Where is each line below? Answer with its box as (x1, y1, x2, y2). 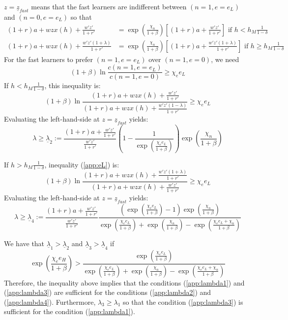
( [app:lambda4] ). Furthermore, (4, 296, 96, 307)
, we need (211, 54, 239, 64)
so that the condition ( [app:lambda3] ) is (122, 296, 243, 307)
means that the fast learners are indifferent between (31, 1, 187, 11)
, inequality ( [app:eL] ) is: (44, 159, 119, 169)
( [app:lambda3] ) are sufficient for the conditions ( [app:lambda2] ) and (4, 287, 211, 297)
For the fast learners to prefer (4, 54, 93, 64)
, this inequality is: (44, 80, 101, 91)
